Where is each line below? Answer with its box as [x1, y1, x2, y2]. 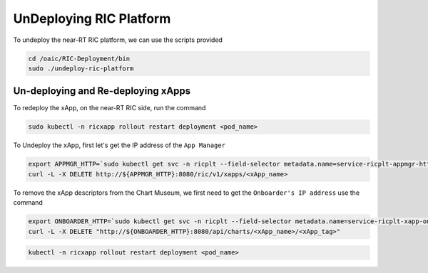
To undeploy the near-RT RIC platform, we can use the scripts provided [13, 36, 223, 44]
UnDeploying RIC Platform [13, 11, 171, 26]
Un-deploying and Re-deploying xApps [13, 85, 191, 97]
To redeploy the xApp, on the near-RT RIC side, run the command [13, 104, 206, 112]
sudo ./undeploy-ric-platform [28, 64, 134, 73]
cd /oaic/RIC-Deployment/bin [28, 54, 131, 63]
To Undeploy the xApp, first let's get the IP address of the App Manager [13, 141, 226, 149]
